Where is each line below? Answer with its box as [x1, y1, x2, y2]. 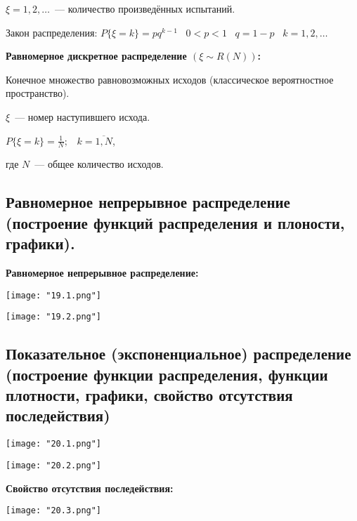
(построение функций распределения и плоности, [6, 211, 345, 233]
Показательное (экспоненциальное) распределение [6, 343, 351, 364]
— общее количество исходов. [34, 157, 164, 171]
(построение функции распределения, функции [6, 363, 328, 385]
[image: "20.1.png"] [6, 439, 102, 449]
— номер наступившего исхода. [15, 109, 150, 124]
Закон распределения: [6, 25, 98, 39]
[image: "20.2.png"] [6, 460, 102, 470]
